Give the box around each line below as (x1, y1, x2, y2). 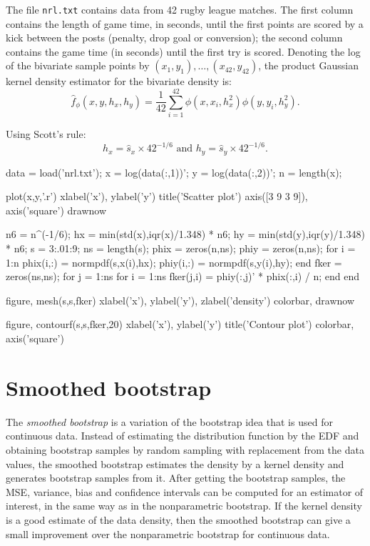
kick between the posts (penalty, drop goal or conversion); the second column (6, 30, 343, 45)
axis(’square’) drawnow (6, 202, 107, 217)
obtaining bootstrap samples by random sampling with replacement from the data (6, 442, 364, 457)
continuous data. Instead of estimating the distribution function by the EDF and (6, 428, 359, 443)
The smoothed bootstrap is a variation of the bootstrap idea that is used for (6, 414, 333, 429)
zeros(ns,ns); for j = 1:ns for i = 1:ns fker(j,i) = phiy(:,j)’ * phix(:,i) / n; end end (6, 269, 360, 284)
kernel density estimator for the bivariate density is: (6, 74, 232, 89)
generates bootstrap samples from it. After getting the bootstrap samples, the (6, 470, 346, 485)
